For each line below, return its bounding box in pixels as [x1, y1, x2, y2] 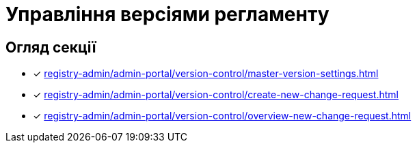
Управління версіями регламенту [5, 3, 329, 26]
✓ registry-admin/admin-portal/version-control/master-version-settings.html [33, 68, 379, 80]
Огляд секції [5, 38, 96, 56]
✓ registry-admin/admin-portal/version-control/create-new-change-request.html [33, 89, 399, 101]
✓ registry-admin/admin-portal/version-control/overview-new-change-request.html [33, 110, 412, 122]
